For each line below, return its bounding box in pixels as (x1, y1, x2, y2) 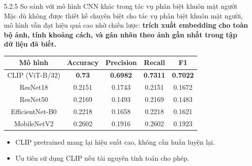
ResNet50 (19, 94, 48, 104)
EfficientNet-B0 (11, 106, 57, 116)
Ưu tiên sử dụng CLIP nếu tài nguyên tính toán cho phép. (15, 153, 189, 163)
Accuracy (67, 57, 99, 67)
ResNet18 (19, 82, 48, 92)
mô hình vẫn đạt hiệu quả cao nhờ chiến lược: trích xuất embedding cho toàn (4, 20, 248, 30)
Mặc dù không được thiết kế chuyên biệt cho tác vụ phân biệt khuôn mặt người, (4, 10, 243, 20)
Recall (144, 57, 165, 67)
